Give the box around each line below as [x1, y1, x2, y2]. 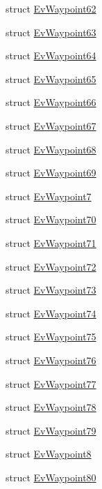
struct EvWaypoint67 [6, 118, 96, 133]
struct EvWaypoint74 [6, 306, 96, 320]
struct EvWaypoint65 [6, 71, 96, 86]
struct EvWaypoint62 [6, 1, 96, 15]
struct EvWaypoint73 [6, 283, 96, 297]
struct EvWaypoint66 [6, 95, 96, 110]
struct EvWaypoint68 [6, 142, 96, 156]
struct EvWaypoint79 [6, 423, 96, 437]
